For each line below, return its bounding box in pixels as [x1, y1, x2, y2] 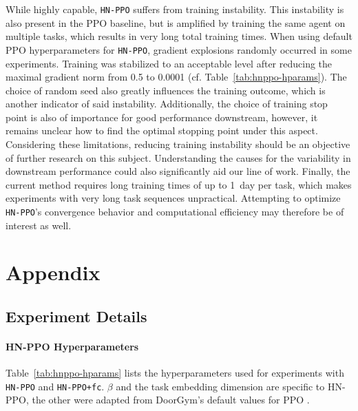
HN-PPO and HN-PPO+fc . [6, 379, 105, 393]
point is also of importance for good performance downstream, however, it [6, 109, 318, 124]
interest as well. [6, 218, 72, 232]
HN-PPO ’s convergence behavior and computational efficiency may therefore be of [6, 204, 344, 219]
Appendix [6, 258, 101, 286]
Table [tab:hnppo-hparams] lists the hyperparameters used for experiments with [6, 366, 344, 380]
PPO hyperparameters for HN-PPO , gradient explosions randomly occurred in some [6, 42, 352, 56]
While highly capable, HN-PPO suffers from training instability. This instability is [6, 2, 344, 16]
